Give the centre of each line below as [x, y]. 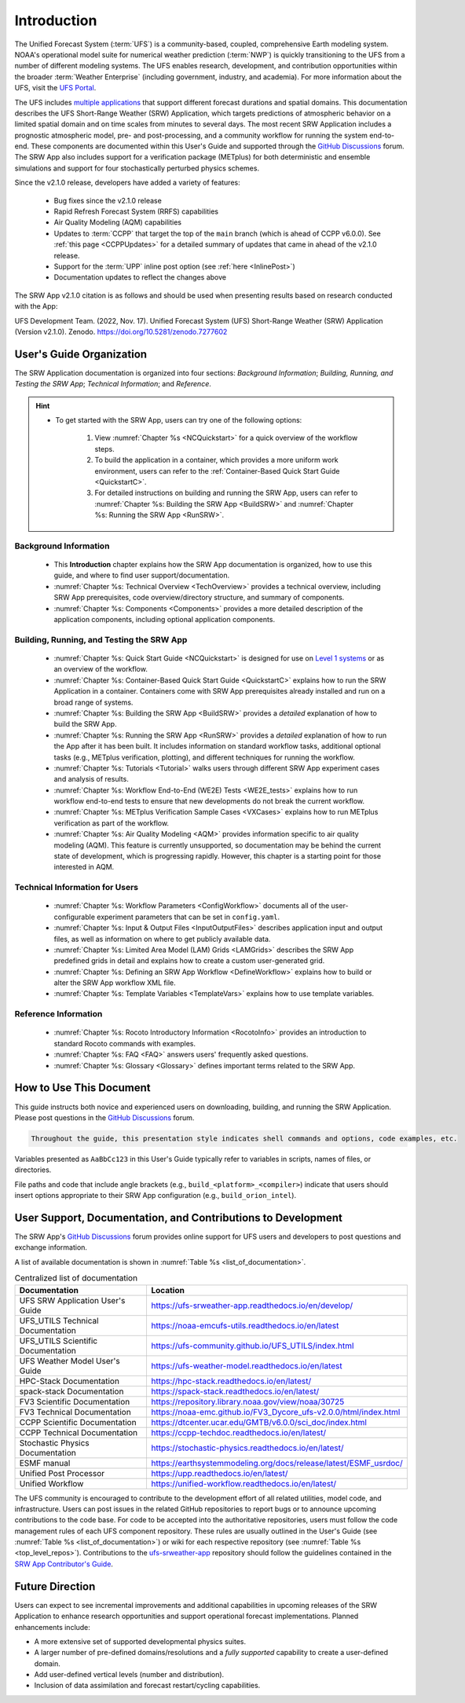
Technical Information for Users [77, 888]
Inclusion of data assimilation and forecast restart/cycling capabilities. [147, 1686]
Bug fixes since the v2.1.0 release [108, 200]
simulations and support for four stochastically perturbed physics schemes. [137, 168]
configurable [75, 917]
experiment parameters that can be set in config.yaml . [189, 917]
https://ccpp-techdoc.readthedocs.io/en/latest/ [239, 1432]
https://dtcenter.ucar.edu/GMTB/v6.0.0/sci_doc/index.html [259, 1422]
